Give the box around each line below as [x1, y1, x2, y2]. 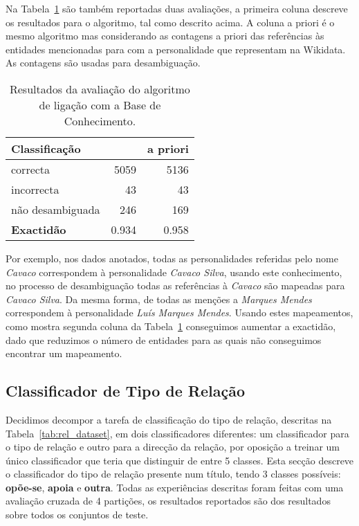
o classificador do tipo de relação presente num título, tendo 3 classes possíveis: [6, 466, 341, 481]
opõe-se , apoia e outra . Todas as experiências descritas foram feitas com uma [6, 480, 344, 494]
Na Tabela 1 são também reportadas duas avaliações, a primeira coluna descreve [6, 1, 348, 15]
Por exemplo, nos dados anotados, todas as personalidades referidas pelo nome [6, 251, 338, 265]
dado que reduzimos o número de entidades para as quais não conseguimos [6, 332, 322, 347]
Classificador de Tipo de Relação [6, 380, 245, 401]
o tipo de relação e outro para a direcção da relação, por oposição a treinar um [6, 439, 340, 454]
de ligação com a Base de [39, 96, 161, 113]
